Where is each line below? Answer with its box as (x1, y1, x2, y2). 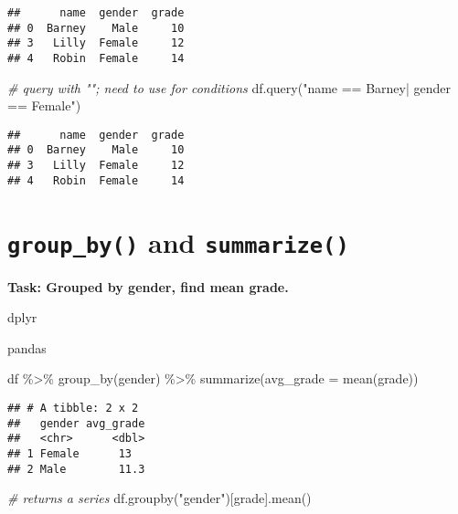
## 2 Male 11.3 (7, 462, 145, 476)
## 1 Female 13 (7, 447, 133, 461)
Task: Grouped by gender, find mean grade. (7, 277, 289, 296)
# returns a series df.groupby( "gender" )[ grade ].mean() (7, 488, 312, 508)
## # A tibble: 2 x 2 (7, 402, 139, 415)
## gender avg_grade (7, 416, 145, 430)
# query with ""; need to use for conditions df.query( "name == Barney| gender (7, 78, 451, 97)
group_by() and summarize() (7, 223, 349, 260)
